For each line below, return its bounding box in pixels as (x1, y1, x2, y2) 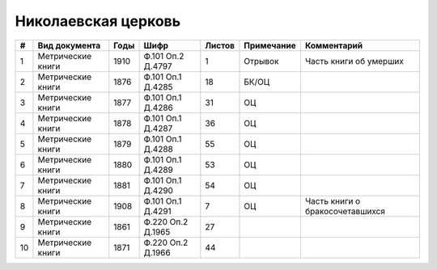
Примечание (244, 40, 296, 51)
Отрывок (244, 55, 279, 66)
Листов (205, 40, 235, 51)
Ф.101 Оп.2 (143, 50, 185, 61)
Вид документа (37, 40, 101, 51)
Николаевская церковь (15, 12, 181, 30)
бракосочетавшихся (304, 205, 386, 217)
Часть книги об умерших (304, 55, 404, 66)
